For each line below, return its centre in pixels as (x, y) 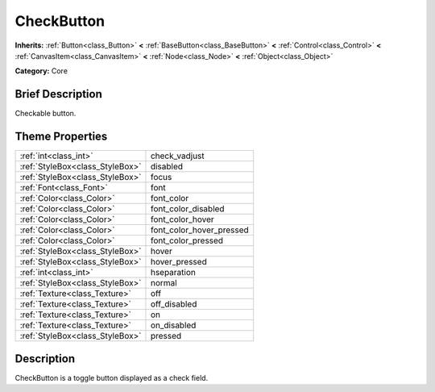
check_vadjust (177, 156)
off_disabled (174, 304)
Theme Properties (61, 137)
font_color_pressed (187, 240)
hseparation (173, 273)
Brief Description (58, 94)
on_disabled (173, 325)
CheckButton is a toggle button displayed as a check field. (112, 377)
